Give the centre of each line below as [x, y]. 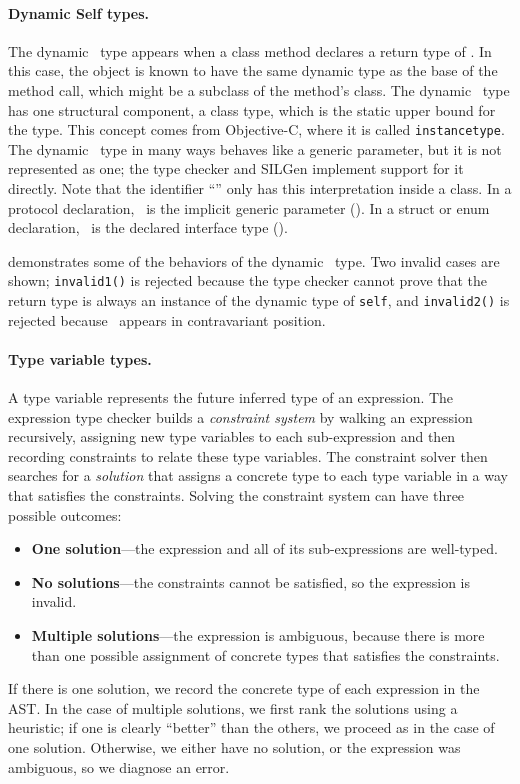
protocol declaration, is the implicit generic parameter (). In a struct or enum [249, 207]
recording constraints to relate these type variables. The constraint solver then [248, 455]
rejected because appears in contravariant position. [167, 319]
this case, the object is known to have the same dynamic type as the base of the [253, 70]
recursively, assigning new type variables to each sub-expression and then [232, 436]
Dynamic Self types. [78, 12]
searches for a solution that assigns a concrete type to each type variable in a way [258, 475]
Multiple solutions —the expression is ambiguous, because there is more [258, 635]
